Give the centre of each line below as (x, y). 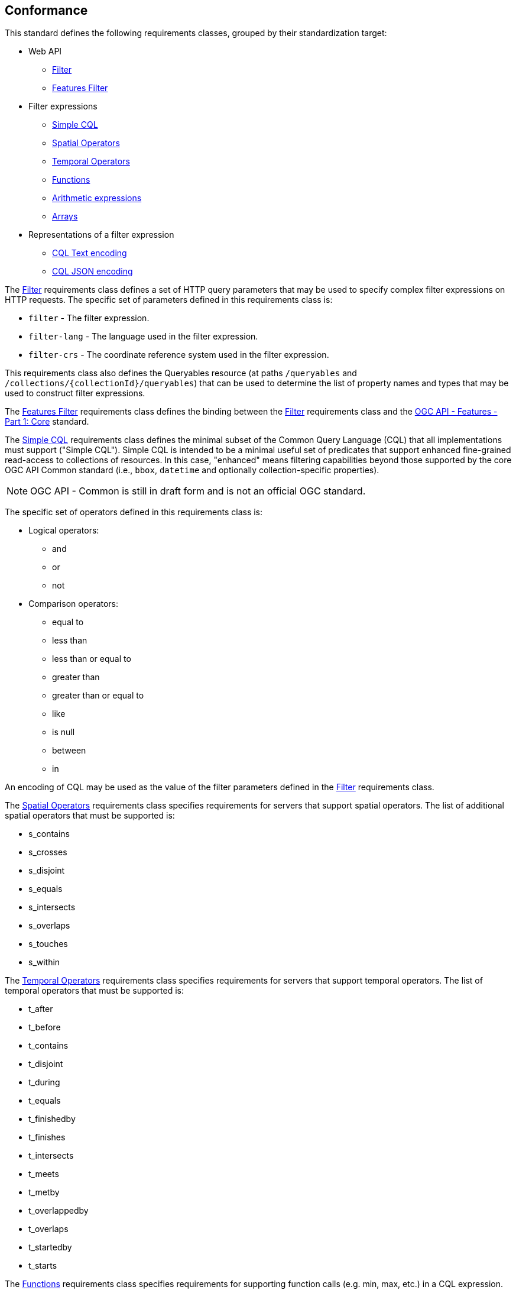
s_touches (48, 944)
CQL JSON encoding (93, 271)
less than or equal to (92, 659)
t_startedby (50, 1247)
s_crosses (48, 852)
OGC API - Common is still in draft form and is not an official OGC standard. (198, 491)
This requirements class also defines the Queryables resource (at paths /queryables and (181, 373)
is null (64, 732)
